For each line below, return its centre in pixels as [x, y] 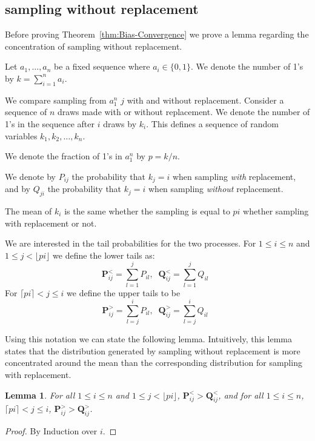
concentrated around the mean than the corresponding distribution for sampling [154, 363]
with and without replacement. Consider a [205, 100]
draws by [120, 123]
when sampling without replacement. [216, 189]
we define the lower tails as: [104, 255]
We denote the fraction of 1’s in [64, 156]
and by [18, 189]
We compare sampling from [56, 100]
